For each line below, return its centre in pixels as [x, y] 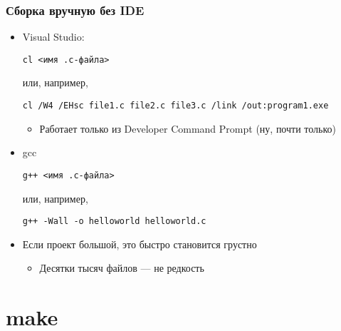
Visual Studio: [53, 37]
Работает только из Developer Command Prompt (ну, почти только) [188, 128]
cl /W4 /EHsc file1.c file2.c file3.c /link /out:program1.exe [175, 106]
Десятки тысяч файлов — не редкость [122, 268]
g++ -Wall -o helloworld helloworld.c [114, 221]
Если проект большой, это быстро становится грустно [140, 244]
